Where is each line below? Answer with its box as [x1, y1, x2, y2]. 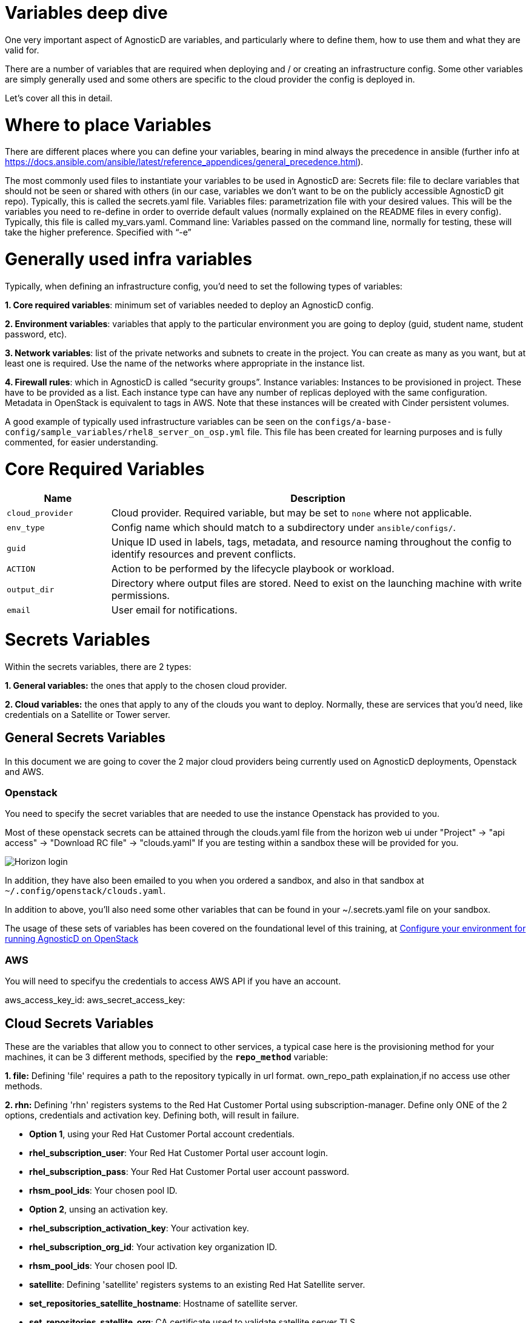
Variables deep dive [5, 2, 168, 23]
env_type [7, 523, 45, 532]
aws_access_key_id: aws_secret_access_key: [5, 995, 185, 1006]
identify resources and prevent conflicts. [111, 548, 296, 561]
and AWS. [5, 766, 44, 777]
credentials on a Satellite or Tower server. [5, 709, 170, 720]
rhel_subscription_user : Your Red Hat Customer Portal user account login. [29, 1147, 328, 1158]
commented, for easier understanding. [5, 436, 158, 447]
